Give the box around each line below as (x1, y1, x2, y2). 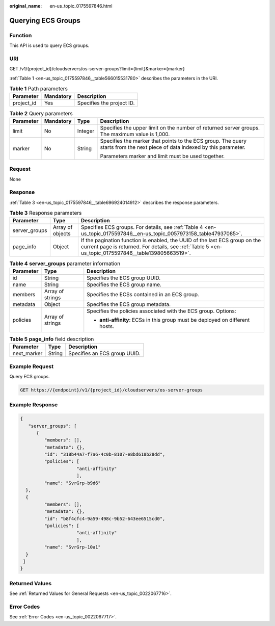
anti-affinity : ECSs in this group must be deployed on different (99, 316, 250, 323)
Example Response (9, 401, 58, 408)
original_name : (9, 3, 42, 9)
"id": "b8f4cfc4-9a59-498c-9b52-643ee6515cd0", (44, 515, 166, 521)
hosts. (99, 323, 115, 330)
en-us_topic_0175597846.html (49, 3, 113, 9)
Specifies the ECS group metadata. (87, 301, 171, 308)
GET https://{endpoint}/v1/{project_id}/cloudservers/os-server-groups (20, 387, 203, 393)
